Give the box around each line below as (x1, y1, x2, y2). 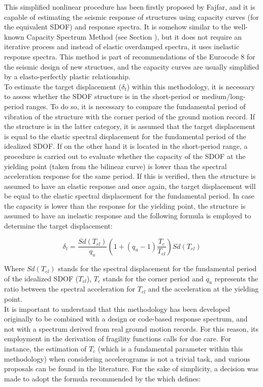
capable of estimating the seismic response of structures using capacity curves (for (4, 11, 259, 22)
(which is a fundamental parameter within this (97, 343, 243, 353)
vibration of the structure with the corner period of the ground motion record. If (4, 111, 255, 121)
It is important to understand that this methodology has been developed (4, 303, 230, 314)
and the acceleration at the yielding (148, 283, 259, 294)
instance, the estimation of (4, 343, 87, 353)
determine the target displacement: (4, 220, 113, 231)
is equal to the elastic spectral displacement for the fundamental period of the (4, 131, 246, 141)
